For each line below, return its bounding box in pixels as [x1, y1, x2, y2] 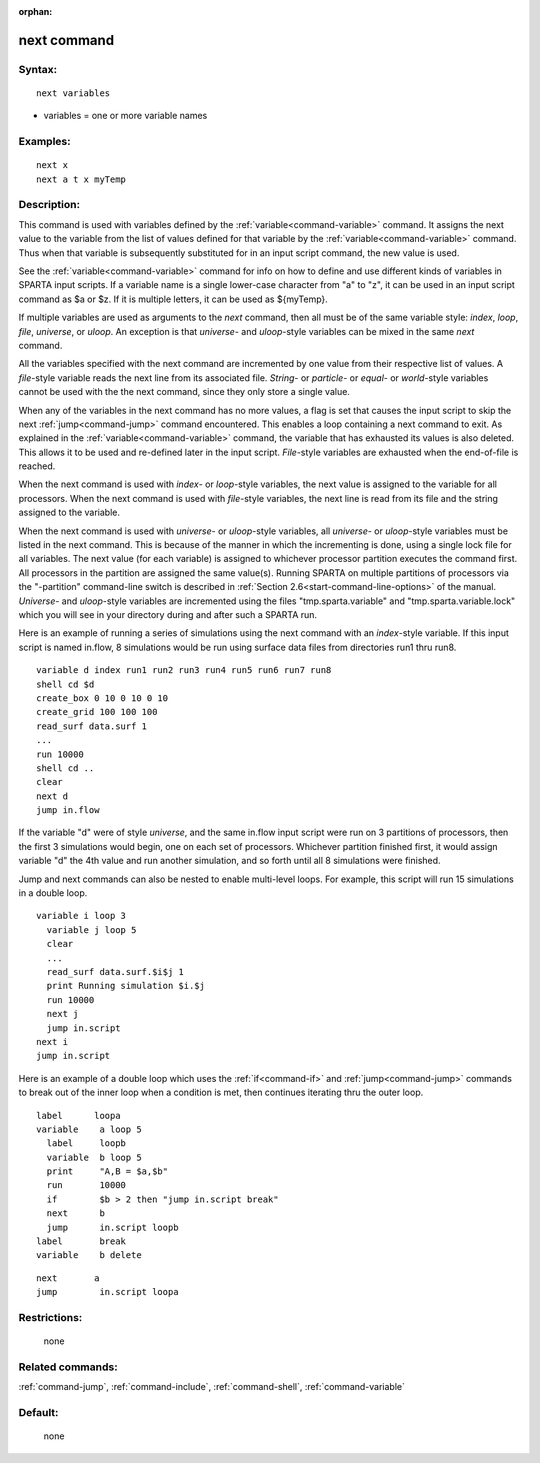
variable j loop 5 [46, 924, 137, 935]
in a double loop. [18, 887, 88, 899]
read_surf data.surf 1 [36, 720, 148, 732]
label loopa [36, 1110, 121, 1121]
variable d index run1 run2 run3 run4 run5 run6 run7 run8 [36, 665, 332, 676]
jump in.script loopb [46, 1221, 179, 1233]
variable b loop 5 [46, 1151, 142, 1163]
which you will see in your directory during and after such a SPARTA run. [18, 609, 318, 620]
